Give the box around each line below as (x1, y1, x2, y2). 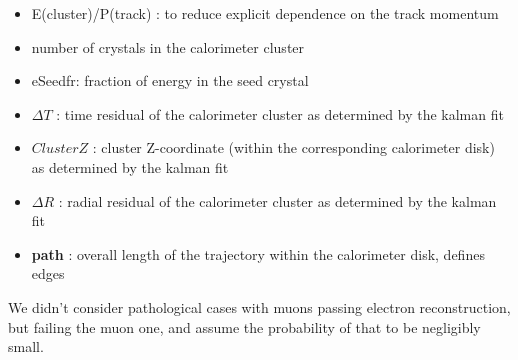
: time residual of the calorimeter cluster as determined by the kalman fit (56, 103, 504, 124)
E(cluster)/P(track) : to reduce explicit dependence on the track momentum (31, 3, 499, 23)
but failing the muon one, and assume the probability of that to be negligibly (8, 316, 481, 337)
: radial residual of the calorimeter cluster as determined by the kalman (58, 190, 497, 211)
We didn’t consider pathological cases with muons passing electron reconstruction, (8, 296, 511, 317)
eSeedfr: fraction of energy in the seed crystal (31, 70, 309, 91)
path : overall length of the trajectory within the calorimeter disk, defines (31, 243, 485, 264)
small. (8, 336, 44, 357)
